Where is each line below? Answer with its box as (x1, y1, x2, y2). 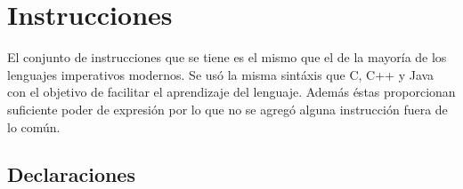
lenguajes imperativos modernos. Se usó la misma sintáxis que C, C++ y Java (7, 65, 435, 83)
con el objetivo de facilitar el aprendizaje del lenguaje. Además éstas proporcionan (7, 83, 456, 101)
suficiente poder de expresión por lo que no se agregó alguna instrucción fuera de (7, 99, 448, 118)
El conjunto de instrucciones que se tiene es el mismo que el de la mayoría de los (7, 48, 447, 67)
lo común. (7, 117, 61, 136)
